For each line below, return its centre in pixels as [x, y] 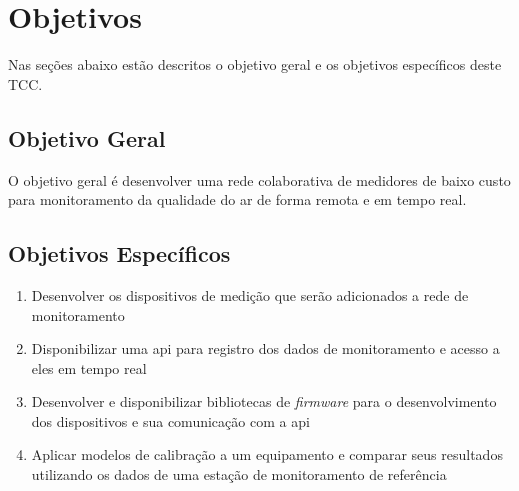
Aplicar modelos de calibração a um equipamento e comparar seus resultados [267, 454]
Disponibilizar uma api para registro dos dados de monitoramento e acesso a [265, 348]
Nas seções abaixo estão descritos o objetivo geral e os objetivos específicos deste [255, 64]
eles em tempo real [89, 367]
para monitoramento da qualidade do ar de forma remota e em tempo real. [237, 199]
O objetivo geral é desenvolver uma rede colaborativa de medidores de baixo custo [259, 179]
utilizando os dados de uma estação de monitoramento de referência [239, 474]
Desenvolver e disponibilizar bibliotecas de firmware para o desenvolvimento [264, 401]
